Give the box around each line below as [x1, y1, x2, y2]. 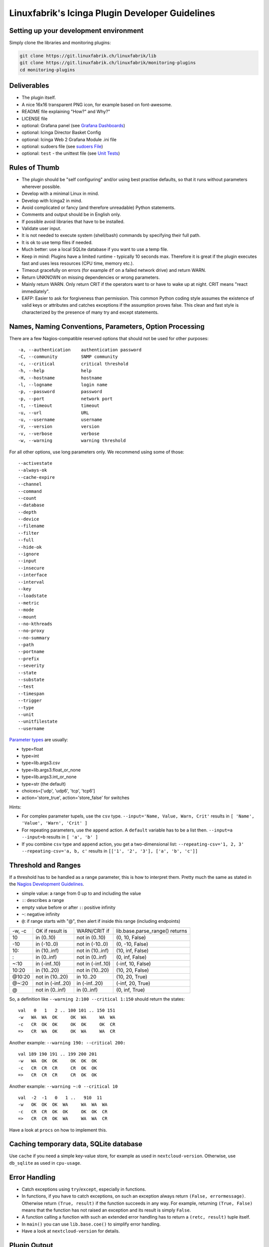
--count [18, 495, 37, 501]
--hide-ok [18, 544, 42, 550]
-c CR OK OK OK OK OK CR [18, 1022, 116, 1027]
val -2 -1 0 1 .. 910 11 [18, 1095, 102, 1100]
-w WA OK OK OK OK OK [18, 1058, 97, 1064]
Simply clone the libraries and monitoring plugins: [9, 40, 111, 46]
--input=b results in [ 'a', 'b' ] [21, 834, 98, 840]
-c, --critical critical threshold [18, 361, 129, 367]
